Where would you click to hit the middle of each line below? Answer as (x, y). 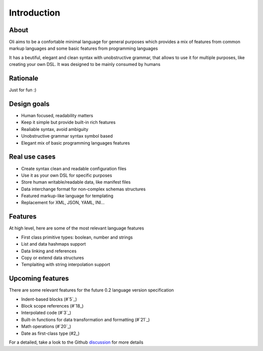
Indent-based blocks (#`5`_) (49, 299)
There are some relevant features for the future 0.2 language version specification (91, 290)
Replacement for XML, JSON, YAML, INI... (63, 203)
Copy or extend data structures (53, 258)
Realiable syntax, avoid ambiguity (55, 129)
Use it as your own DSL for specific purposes (66, 175)
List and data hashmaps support (54, 244)
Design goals (29, 104)
